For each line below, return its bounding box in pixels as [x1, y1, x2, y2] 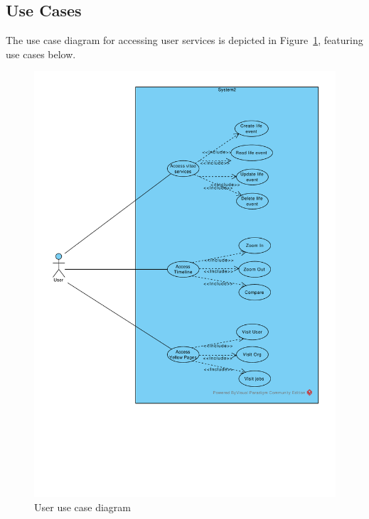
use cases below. [6, 46, 76, 61]
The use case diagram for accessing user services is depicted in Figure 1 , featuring [6, 33, 363, 48]
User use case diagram [34, 499, 131, 514]
